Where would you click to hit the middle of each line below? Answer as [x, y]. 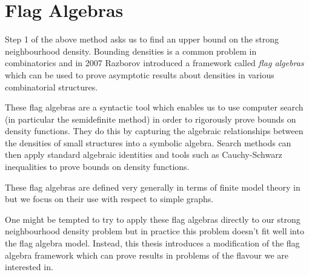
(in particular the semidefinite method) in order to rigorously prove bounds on [151, 119]
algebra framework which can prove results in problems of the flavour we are [147, 255]
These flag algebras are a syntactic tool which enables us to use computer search [154, 107]
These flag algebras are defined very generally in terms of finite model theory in [153, 187]
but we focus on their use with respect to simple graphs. [109, 199]
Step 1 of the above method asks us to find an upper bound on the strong [142, 39]
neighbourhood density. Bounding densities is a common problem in [131, 51]
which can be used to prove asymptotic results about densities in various [140, 74]
